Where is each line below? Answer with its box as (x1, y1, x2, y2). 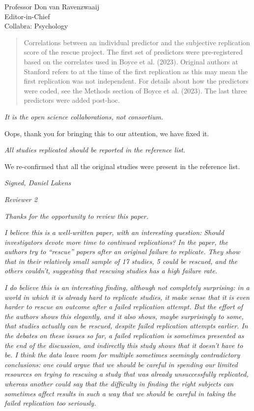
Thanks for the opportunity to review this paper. (4, 210, 149, 221)
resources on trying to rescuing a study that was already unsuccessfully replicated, (4, 369, 249, 379)
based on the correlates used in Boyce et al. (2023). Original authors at (24, 56, 238, 66)
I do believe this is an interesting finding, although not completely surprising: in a (4, 282, 250, 293)
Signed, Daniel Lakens (4, 177, 71, 188)
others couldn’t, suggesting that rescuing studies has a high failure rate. (4, 265, 218, 276)
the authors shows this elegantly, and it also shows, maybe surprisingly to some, (4, 311, 244, 321)
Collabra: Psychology (4, 21, 68, 31)
